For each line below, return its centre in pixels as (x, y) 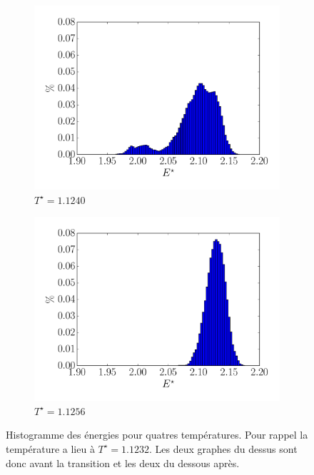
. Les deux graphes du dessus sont (223, 448)
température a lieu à (50, 448)
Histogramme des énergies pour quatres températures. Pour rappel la (157, 435)
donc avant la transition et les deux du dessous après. (123, 463)
